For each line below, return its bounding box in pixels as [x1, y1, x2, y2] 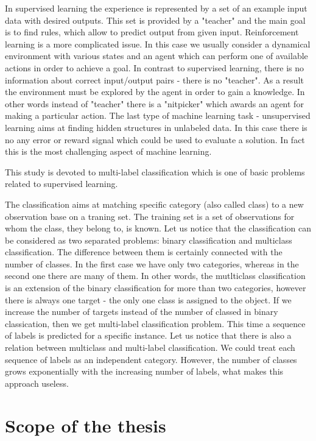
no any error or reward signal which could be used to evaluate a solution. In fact [5, 133, 305, 146]
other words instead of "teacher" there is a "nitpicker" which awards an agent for [5, 97, 304, 110]
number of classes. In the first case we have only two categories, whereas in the [5, 257, 299, 270]
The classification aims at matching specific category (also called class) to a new [5, 197, 304, 210]
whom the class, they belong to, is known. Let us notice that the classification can [5, 222, 312, 235]
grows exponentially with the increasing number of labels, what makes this [5, 365, 284, 378]
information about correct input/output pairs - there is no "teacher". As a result [5, 73, 304, 86]
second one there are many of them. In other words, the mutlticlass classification [5, 269, 306, 282]
